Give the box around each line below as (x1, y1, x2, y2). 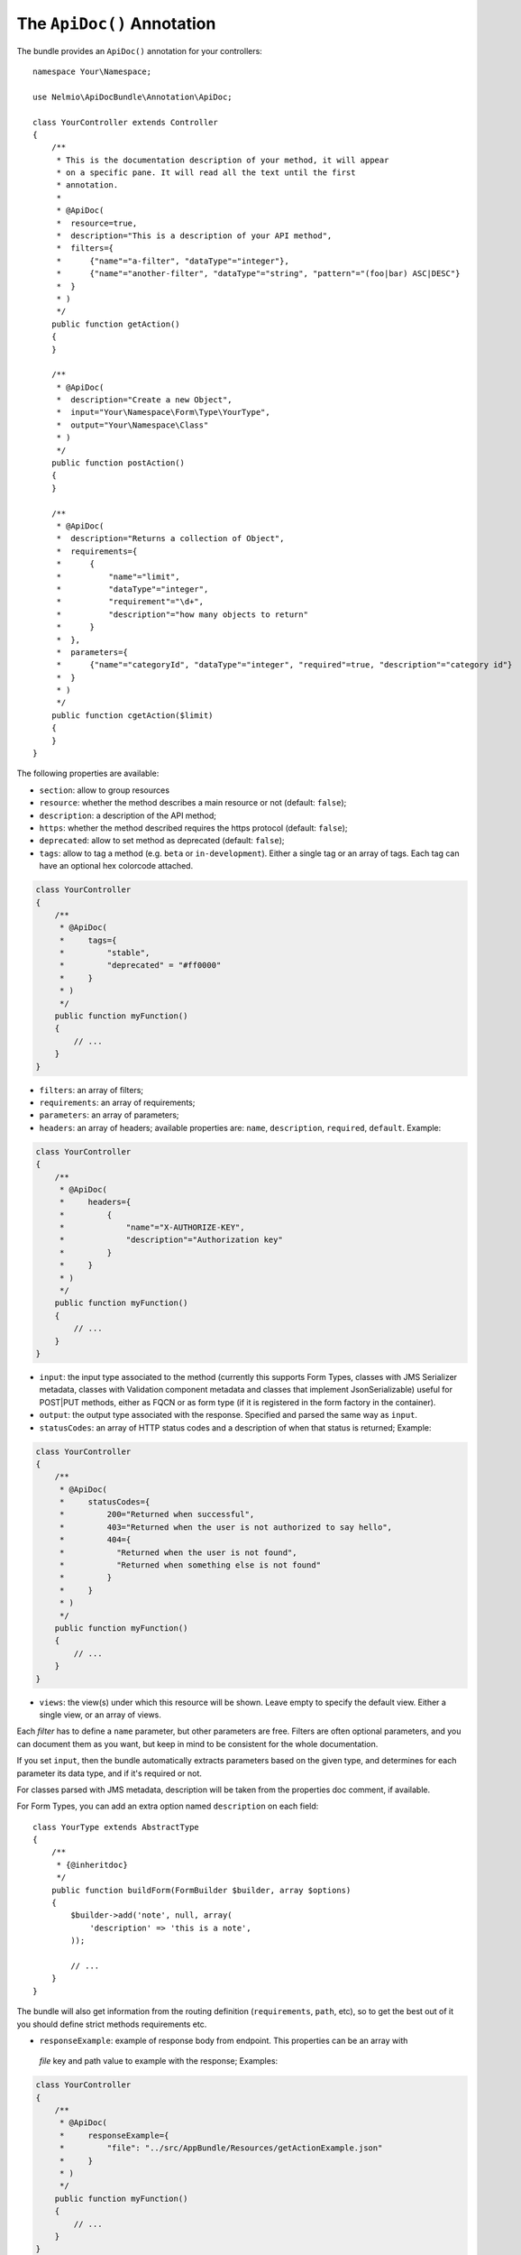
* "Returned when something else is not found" (59, 1560, 322, 1570)
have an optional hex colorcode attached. (39, 861, 194, 871)
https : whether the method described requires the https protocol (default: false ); (39, 822, 348, 833)
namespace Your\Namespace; (32, 66, 152, 77)
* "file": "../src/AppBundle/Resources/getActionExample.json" (59, 2143, 383, 2153)
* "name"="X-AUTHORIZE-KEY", (59, 1222, 245, 1233)
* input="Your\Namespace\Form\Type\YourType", (56, 407, 270, 418)
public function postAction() (50, 458, 185, 468)
